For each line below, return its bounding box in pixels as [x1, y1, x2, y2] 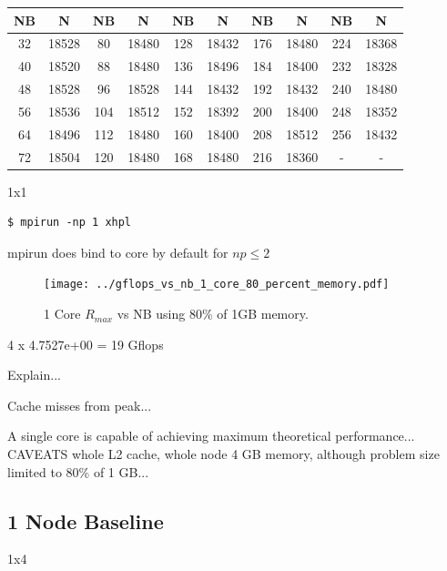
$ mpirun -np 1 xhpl [7, 216, 132, 229]
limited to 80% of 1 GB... [7, 462, 149, 481]
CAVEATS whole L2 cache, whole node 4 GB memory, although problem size [7, 444, 440, 464]
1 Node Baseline [7, 506, 164, 535]
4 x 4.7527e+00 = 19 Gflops [7, 334, 164, 353]
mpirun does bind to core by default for [7, 242, 229, 261]
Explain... [7, 365, 61, 384]
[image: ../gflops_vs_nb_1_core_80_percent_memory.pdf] [44, 278, 390, 291]
